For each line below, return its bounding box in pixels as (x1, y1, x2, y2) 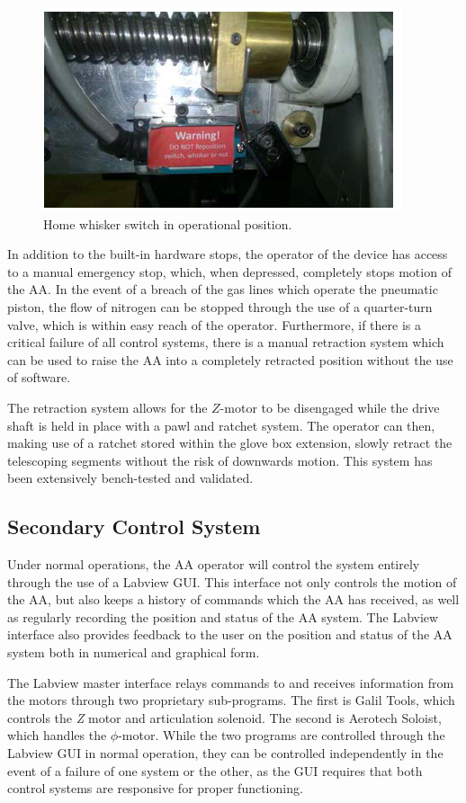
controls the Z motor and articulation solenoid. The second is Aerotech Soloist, (7, 708, 442, 727)
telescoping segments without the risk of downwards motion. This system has (7, 451, 433, 469)
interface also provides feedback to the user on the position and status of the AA (7, 625, 453, 644)
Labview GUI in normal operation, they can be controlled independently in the (7, 744, 444, 763)
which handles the (7, 726, 107, 745)
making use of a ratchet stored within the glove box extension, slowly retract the (7, 433, 453, 452)
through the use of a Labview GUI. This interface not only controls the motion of (7, 572, 457, 591)
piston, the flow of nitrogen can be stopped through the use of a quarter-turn (7, 297, 433, 316)
